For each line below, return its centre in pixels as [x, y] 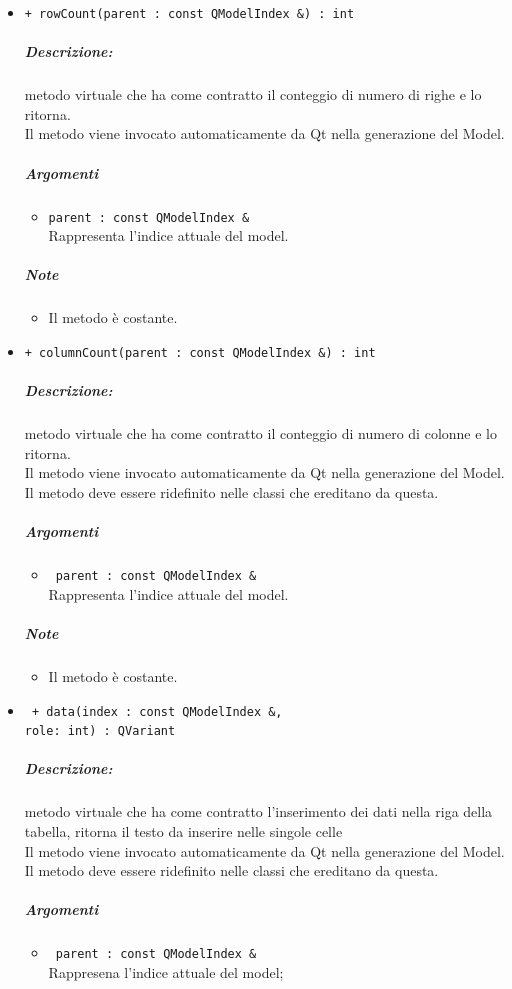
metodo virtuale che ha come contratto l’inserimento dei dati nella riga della [258, 811]
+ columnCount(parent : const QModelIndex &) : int [200, 352]
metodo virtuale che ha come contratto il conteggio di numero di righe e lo [253, 94]
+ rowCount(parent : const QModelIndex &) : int [189, 14]
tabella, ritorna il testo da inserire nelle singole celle [183, 831]
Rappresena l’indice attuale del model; [166, 972]
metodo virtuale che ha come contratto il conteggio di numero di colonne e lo [260, 433]
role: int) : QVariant [100, 731]
